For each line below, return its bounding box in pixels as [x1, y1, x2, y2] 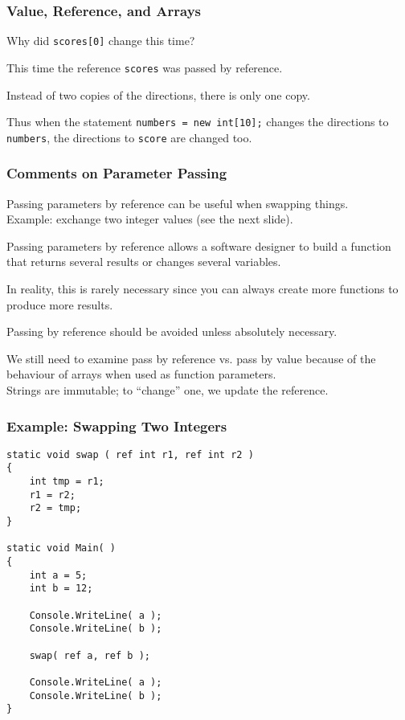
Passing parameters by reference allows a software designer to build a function [6, 237, 391, 254]
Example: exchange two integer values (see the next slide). [6, 211, 293, 227]
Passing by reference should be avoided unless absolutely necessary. [6, 323, 337, 340]
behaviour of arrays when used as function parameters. [6, 366, 276, 382]
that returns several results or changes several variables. [6, 253, 281, 270]
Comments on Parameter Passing [6, 163, 227, 183]
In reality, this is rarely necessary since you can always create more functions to [6, 280, 399, 297]
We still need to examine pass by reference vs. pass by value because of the [6, 350, 376, 366]
